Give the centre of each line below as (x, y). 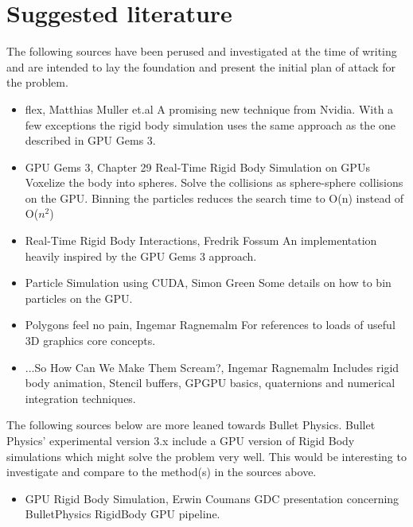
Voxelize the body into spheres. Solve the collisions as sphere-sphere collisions (214, 182)
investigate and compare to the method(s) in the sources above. (162, 472)
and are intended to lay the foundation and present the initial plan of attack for (201, 66)
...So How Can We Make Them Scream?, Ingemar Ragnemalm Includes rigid (212, 367)
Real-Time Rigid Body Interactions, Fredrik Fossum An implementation (201, 240)
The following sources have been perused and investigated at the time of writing (202, 51)
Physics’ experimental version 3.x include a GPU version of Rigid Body (181, 440)
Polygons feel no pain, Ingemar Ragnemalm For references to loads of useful (210, 325)
